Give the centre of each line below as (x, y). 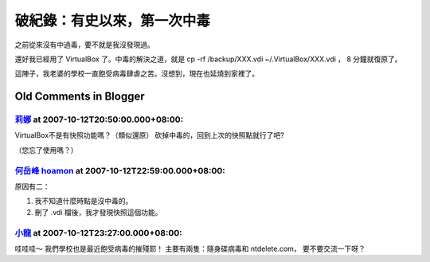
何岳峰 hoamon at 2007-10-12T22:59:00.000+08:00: (120, 170)
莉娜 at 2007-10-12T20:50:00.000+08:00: (99, 119)
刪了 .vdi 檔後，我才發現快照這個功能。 (98, 212)
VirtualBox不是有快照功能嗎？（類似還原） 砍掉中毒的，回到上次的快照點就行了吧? (149, 135)
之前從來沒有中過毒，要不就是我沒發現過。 (84, 45)
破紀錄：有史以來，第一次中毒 (113, 21)
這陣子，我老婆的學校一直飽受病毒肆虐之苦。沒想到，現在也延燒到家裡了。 (137, 74)
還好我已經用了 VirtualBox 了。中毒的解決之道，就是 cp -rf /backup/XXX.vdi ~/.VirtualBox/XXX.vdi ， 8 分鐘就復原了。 (208, 59)
